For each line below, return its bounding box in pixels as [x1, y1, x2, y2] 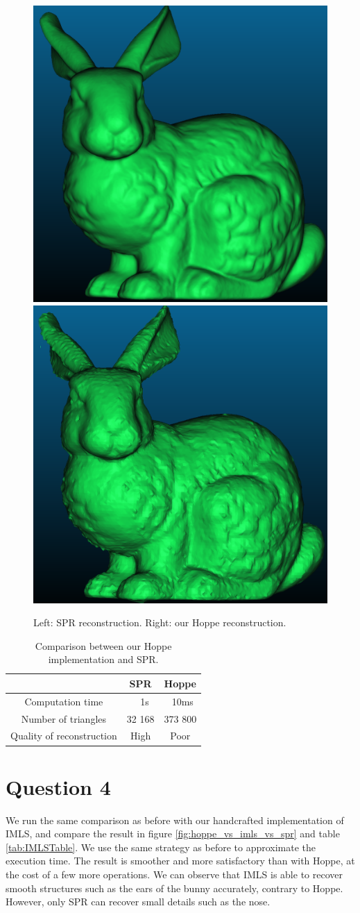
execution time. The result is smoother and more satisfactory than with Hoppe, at [6, 853, 355, 868]
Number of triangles [21, 711, 107, 726]
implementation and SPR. [48, 652, 159, 667]
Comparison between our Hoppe [35, 638, 172, 653]
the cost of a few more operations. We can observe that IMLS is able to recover [6, 867, 343, 882]
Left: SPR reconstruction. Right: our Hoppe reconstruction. [33, 615, 286, 630]
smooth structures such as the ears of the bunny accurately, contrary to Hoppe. [6, 880, 343, 895]
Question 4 [6, 772, 111, 801]
